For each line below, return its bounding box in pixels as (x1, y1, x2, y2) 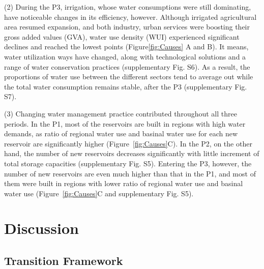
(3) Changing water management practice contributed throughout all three (4, 108, 237, 118)
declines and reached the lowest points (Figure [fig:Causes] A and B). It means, (4, 41, 249, 52)
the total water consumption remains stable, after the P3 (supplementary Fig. (4, 81, 247, 92)
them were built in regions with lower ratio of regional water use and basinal (4, 178, 243, 189)
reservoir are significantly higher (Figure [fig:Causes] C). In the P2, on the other (4, 138, 252, 148)
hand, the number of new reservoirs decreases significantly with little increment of (4, 148, 259, 159)
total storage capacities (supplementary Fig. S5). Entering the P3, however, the (4, 158, 252, 168)
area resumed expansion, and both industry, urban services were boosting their (4, 21, 250, 32)
